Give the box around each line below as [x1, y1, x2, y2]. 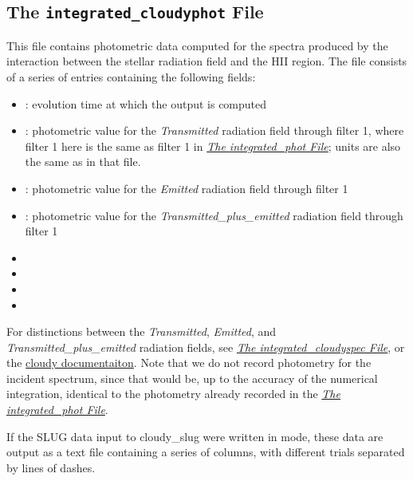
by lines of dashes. [6, 459, 96, 475]
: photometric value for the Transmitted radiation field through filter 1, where [25, 122, 404, 139]
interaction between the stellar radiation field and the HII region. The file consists [6, 53, 407, 69]
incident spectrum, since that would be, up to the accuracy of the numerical [6, 369, 378, 386]
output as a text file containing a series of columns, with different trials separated [6, 444, 405, 460]
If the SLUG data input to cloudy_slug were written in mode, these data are [6, 428, 383, 444]
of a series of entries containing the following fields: [6, 68, 256, 85]
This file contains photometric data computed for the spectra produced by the [6, 37, 388, 53]
